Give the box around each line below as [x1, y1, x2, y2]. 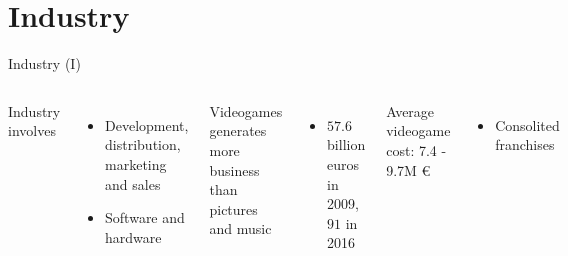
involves [8, 120, 56, 141]
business [209, 159, 260, 180]
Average [386, 100, 435, 121]
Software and [105, 207, 185, 228]
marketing [105, 153, 167, 174]
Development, [105, 114, 189, 135]
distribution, [105, 134, 181, 155]
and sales [105, 173, 161, 194]
